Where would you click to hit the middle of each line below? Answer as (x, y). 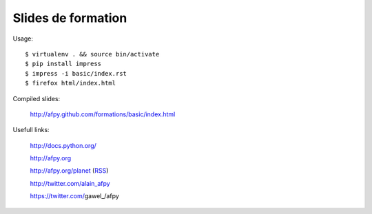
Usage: (23, 39)
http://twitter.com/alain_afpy (70, 183)
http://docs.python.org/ (63, 145)
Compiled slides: (37, 98)
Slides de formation (70, 18)
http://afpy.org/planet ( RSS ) (69, 171)
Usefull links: (31, 130)
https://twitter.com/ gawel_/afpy (75, 196)
